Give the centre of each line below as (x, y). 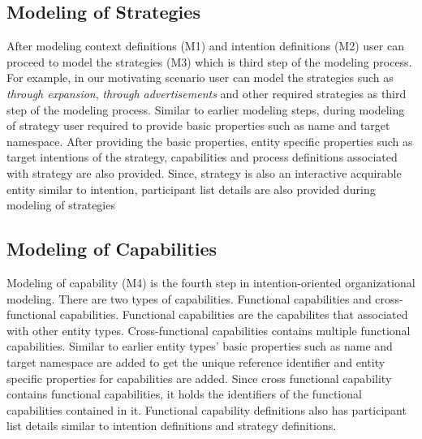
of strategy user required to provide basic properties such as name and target (198, 125)
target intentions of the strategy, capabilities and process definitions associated (202, 157)
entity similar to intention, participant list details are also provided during (191, 189)
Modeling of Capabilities (112, 249)
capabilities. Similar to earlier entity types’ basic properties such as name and (200, 346)
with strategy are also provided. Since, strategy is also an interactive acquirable (204, 172)
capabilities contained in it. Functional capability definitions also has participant (207, 409)
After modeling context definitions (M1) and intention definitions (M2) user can (205, 46)
